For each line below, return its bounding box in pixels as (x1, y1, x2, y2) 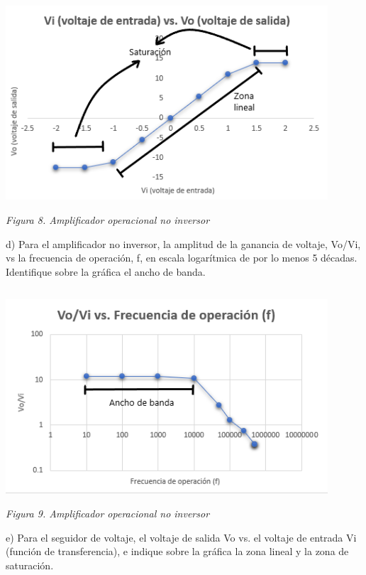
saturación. (6, 558, 54, 573)
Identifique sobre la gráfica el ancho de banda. (6, 264, 206, 279)
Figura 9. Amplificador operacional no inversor (6, 506, 210, 521)
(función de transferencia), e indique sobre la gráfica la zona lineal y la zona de (6, 544, 349, 559)
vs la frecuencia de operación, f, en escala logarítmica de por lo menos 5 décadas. (6, 250, 357, 265)
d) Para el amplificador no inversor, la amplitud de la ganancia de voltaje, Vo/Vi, (6, 236, 361, 251)
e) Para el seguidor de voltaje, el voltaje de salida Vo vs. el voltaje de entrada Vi (6, 530, 357, 544)
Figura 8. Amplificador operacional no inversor (6, 212, 210, 227)
